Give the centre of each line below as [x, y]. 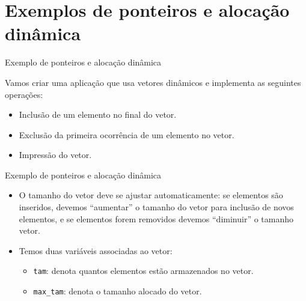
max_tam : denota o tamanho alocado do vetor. [118, 291]
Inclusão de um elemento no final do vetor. [98, 114]
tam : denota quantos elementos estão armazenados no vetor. [143, 271]
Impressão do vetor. [55, 155]
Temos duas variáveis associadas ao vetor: [96, 250]
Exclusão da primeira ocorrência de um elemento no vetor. [127, 134]
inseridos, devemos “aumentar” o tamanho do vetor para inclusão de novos [156, 207]
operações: [24, 94]
